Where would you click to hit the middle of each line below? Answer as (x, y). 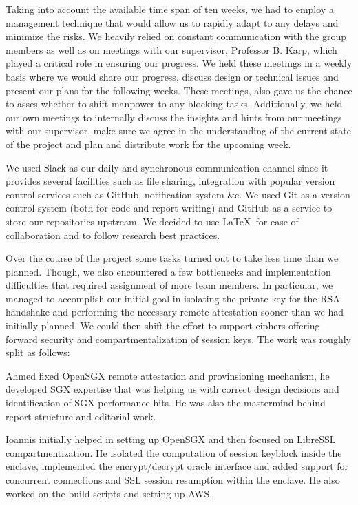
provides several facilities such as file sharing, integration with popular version (170, 181)
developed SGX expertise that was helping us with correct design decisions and (172, 389)
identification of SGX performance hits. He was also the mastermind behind (166, 403)
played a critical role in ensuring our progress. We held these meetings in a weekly (179, 63)
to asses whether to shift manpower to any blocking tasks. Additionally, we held (174, 104)
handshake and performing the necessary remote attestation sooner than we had (175, 312)
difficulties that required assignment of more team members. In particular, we (169, 285)
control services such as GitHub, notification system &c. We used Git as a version (178, 194)
